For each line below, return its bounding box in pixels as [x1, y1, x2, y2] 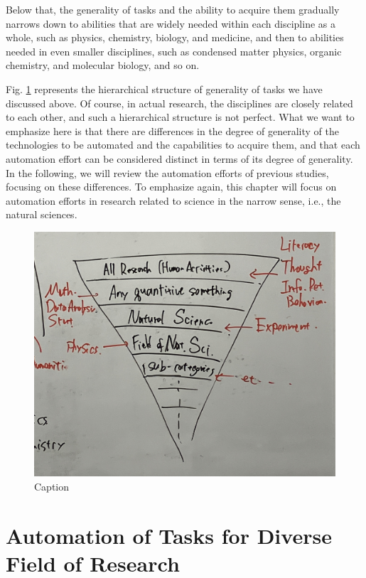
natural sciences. [6, 207, 77, 222]
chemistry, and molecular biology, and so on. [6, 58, 200, 73]
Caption [34, 479, 70, 493]
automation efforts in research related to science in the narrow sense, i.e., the [6, 193, 341, 208]
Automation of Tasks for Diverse [6, 520, 332, 550]
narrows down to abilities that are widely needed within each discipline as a [6, 16, 335, 31]
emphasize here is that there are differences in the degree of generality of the [6, 123, 340, 138]
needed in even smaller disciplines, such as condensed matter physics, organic [6, 43, 342, 58]
